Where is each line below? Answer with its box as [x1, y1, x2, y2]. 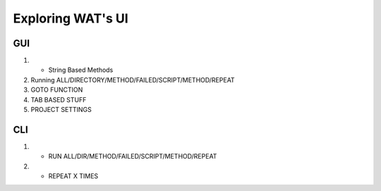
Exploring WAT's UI [13, 11, 128, 26]
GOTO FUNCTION [30, 85, 83, 94]
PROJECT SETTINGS [30, 106, 92, 114]
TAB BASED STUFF [30, 95, 87, 104]
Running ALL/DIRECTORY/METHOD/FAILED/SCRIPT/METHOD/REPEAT [30, 75, 236, 84]
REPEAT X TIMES [48, 172, 99, 180]
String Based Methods [48, 66, 114, 74]
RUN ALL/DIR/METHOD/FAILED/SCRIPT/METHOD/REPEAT [48, 152, 217, 161]
